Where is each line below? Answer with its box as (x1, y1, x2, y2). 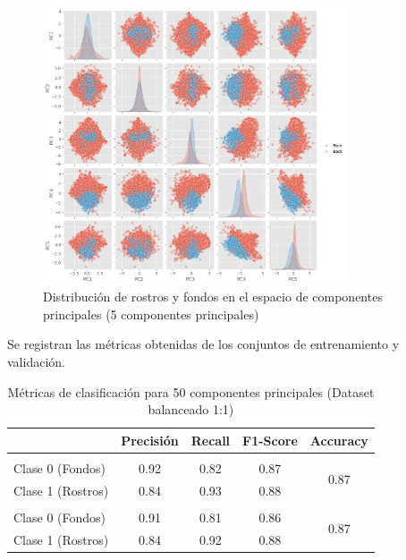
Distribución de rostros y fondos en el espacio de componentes (43, 287, 383, 306)
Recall (190, 430, 231, 449)
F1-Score (242, 430, 298, 449)
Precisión (121, 430, 179, 449)
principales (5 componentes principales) (43, 304, 259, 323)
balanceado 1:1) (148, 400, 234, 419)
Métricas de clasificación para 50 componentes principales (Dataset (7, 382, 375, 401)
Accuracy (309, 430, 368, 449)
